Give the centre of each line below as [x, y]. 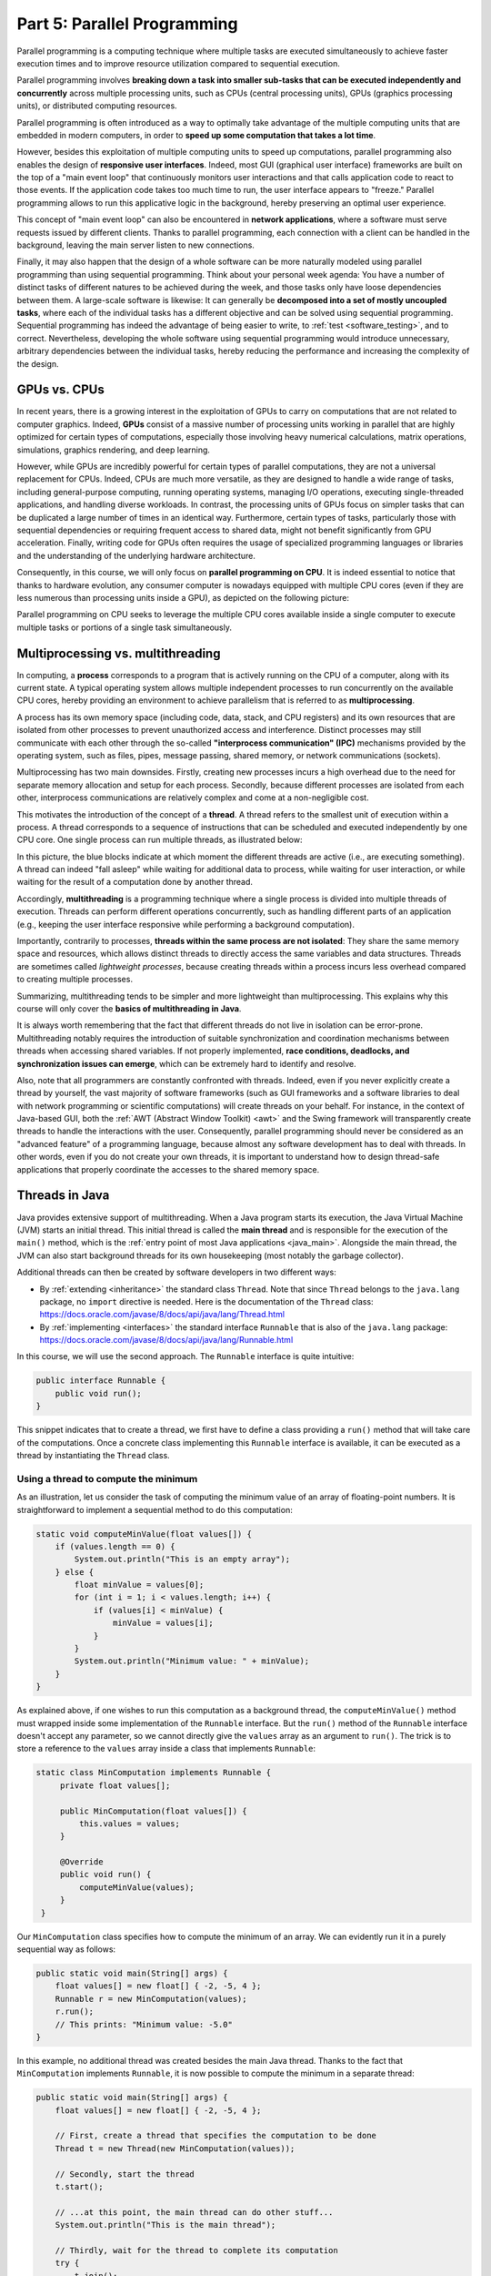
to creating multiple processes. [75, 980]
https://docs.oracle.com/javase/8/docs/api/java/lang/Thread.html [162, 1315]
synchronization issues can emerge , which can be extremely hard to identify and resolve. [186, 1063]
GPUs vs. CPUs [60, 390]
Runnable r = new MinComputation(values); [151, 1999]
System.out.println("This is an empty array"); [182, 1560]
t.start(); [79, 2187]
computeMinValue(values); [136, 1887]
